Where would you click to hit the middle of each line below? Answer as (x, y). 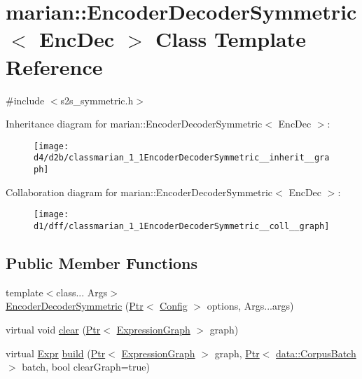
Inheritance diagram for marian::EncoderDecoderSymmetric (134, 124)
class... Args (82, 292)
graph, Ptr (237, 353)
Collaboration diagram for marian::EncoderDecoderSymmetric (139, 192)
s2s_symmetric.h (97, 100)
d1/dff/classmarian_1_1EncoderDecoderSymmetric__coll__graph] (182, 226)
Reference (54, 66)
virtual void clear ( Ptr (53, 329)
